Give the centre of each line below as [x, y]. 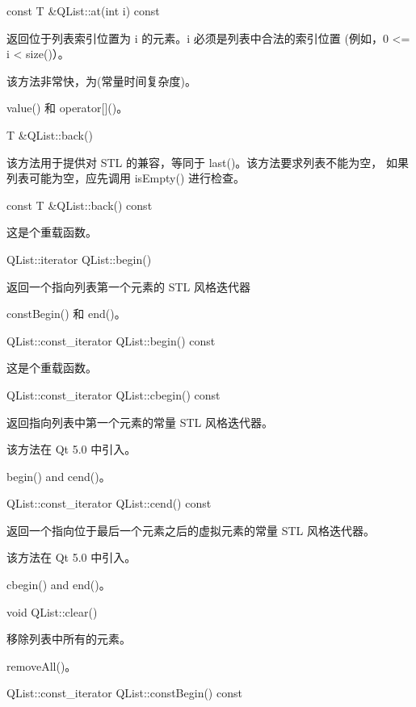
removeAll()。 [42, 665]
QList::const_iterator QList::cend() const [109, 503]
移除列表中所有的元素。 [69, 639]
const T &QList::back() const [80, 205]
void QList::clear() [52, 611]
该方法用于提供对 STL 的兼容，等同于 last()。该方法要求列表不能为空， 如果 [208, 162]
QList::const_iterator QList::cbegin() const [113, 394]
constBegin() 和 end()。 [66, 314]
